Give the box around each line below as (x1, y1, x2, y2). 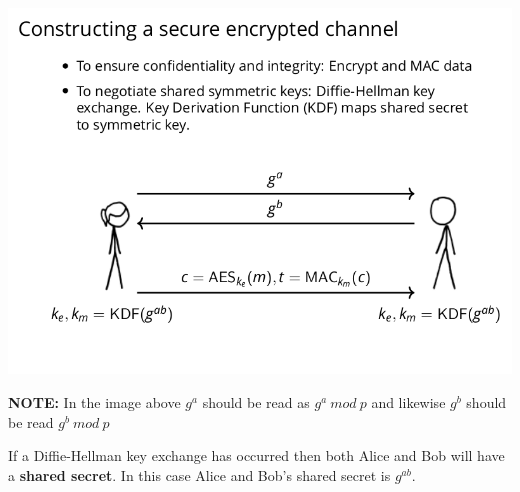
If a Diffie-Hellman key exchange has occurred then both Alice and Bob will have (8, 445, 505, 466)
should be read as (202, 392, 310, 413)
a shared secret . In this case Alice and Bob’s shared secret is (8, 464, 391, 485)
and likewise (371, 392, 446, 413)
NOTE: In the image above (8, 392, 181, 413)
